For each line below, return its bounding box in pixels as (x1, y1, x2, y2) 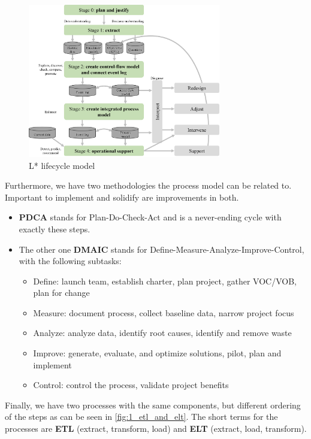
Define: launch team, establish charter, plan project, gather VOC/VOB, (33, 274, 297, 287)
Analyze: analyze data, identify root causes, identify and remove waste (33, 326, 292, 339)
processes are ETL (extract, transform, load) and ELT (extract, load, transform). (5, 422, 307, 435)
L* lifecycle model (29, 159, 95, 171)
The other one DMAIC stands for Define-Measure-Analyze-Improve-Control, (19, 243, 304, 255)
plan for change (33, 286, 90, 299)
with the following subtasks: (19, 255, 122, 267)
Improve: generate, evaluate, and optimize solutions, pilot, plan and (33, 347, 282, 359)
